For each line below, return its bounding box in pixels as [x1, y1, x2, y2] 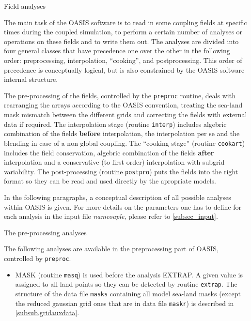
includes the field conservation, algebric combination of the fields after [4, 147, 214, 157]
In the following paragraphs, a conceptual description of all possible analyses [4, 192, 231, 202]
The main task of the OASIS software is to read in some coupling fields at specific [4, 17, 247, 27]
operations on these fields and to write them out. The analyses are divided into [4, 36, 239, 46]
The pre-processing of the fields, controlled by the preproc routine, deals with [4, 90, 235, 100]
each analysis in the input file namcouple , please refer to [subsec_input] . [4, 211, 218, 221]
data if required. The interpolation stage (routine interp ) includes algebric [4, 119, 227, 129]
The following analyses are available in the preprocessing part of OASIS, [4, 244, 219, 254]
